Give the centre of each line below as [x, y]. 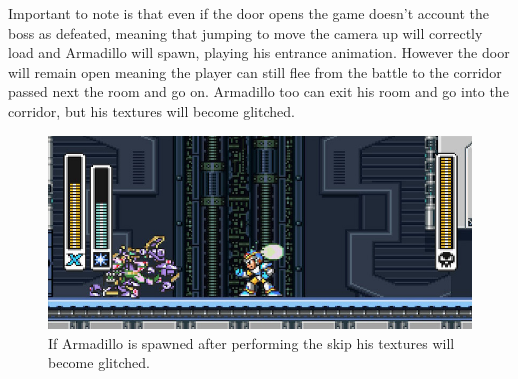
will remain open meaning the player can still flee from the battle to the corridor [255, 71]
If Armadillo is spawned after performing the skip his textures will [251, 342]
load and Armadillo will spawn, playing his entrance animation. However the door [259, 52]
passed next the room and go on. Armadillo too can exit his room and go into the [258, 91]
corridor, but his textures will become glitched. [151, 110]
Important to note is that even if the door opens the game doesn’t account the [248, 13]
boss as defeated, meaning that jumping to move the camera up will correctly [245, 32]
